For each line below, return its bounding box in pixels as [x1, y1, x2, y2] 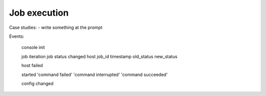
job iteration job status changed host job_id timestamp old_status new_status [21, 53, 177, 59]
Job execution [9, 7, 69, 18]
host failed [21, 63, 43, 69]
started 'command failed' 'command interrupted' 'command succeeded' [21, 72, 168, 77]
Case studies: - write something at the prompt [9, 24, 103, 30]
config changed [21, 80, 54, 86]
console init [21, 45, 45, 50]
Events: [9, 33, 25, 39]
